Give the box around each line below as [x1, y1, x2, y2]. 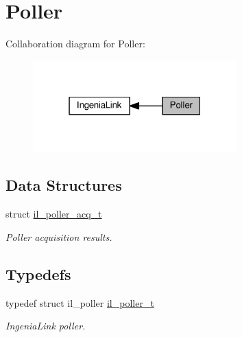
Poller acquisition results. [5, 229, 112, 244]
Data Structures [5, 174, 122, 196]
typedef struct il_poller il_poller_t [5, 295, 154, 310]
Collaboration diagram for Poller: [5, 36, 145, 51]
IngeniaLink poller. [5, 318, 86, 333]
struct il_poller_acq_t [5, 207, 102, 221]
